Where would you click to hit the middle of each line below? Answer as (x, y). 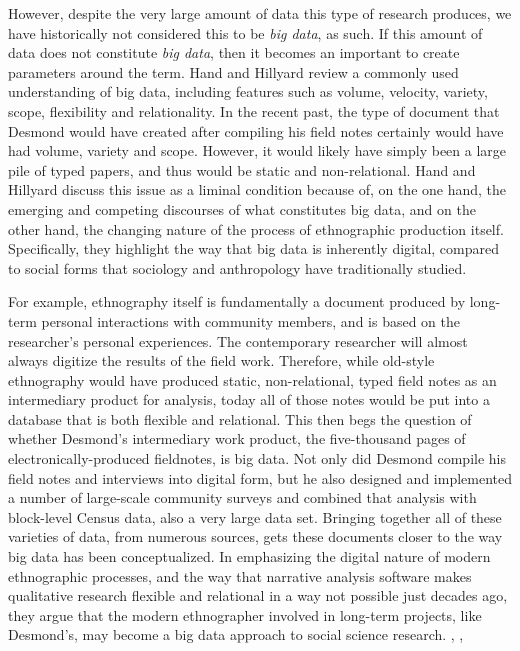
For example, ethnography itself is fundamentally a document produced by (237, 301)
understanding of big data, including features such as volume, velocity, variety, (248, 91)
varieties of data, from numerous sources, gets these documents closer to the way (255, 536)
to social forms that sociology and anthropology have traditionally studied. (237, 267)
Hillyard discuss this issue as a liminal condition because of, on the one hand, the (257, 189)
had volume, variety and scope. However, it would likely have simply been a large (257, 150)
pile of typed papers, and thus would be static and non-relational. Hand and (242, 169)
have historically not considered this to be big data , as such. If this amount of (245, 32)
